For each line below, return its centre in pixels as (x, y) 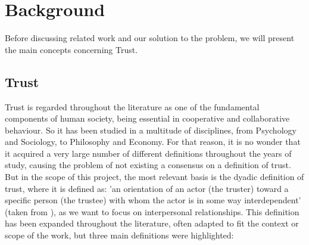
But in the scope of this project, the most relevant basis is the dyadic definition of (154, 177)
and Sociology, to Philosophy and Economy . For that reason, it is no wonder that (153, 142)
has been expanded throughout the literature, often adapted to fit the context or (152, 223)
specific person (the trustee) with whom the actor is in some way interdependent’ (153, 200)
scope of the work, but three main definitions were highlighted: (119, 235)
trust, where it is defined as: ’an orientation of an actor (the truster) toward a (147, 188)
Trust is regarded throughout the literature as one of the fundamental (132, 106)
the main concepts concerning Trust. (71, 49)
